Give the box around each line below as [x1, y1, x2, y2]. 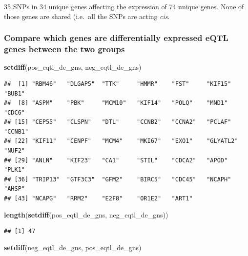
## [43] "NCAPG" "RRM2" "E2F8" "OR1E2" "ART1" [4, 195, 193, 202]
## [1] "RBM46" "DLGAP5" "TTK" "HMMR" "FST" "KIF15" [4, 80, 231, 87]
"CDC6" [4, 109, 25, 116]
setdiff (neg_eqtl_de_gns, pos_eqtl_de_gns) [4, 242, 142, 252]
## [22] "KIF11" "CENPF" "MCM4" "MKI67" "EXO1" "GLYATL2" [4, 138, 238, 145]
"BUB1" [4, 90, 25, 97]
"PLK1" [4, 166, 25, 174]
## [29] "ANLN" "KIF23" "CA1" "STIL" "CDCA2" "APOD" [4, 157, 228, 164]
